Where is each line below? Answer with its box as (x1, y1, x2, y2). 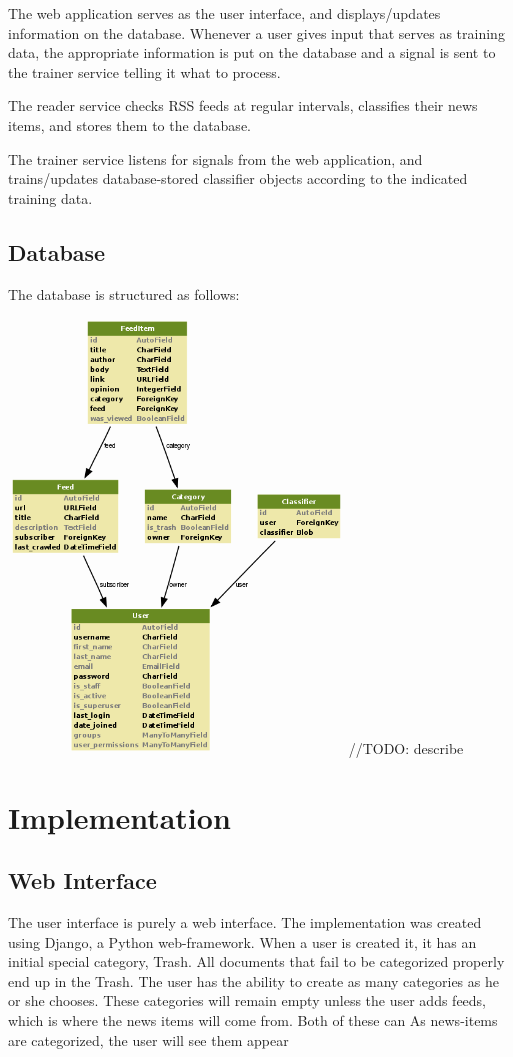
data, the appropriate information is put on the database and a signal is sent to (8, 42, 496, 63)
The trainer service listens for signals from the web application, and (8, 148, 423, 169)
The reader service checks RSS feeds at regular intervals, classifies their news (8, 95, 478, 116)
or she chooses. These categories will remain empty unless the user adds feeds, (8, 990, 487, 1011)
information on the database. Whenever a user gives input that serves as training (8, 22, 505, 43)
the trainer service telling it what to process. (8, 61, 281, 82)
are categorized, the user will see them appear (8, 1029, 289, 1050)
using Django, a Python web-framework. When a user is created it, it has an (8, 931, 477, 952)
